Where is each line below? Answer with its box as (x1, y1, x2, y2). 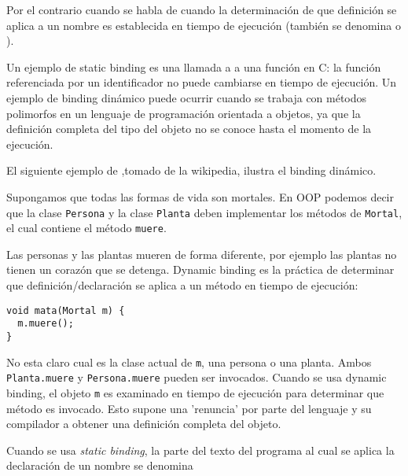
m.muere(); (17, 318, 74, 330)
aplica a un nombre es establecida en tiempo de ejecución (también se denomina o (6, 17, 401, 33)
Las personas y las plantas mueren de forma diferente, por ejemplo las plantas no (6, 245, 397, 262)
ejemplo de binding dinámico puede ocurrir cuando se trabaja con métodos (6, 89, 367, 105)
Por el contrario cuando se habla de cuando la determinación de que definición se (6, 2, 397, 17)
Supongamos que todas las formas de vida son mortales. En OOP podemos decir (6, 188, 394, 205)
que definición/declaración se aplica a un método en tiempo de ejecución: (6, 277, 358, 293)
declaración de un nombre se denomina (6, 457, 193, 474)
